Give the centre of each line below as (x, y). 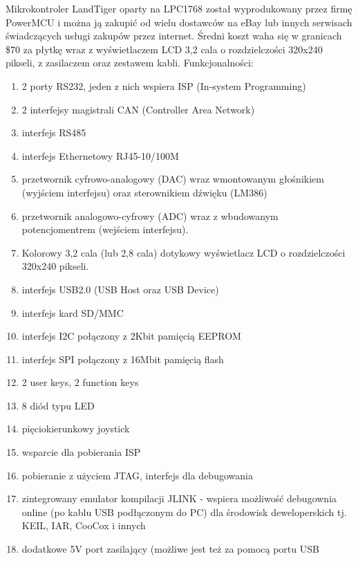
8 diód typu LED (58, 405)
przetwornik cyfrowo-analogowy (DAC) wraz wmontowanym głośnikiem (173, 179)
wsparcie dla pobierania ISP (81, 452)
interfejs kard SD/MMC (73, 312)
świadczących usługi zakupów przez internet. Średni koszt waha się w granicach (174, 36)
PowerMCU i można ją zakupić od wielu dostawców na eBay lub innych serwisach (179, 22)
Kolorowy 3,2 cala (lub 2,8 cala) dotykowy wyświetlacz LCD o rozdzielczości (183, 252)
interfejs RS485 (54, 132)
